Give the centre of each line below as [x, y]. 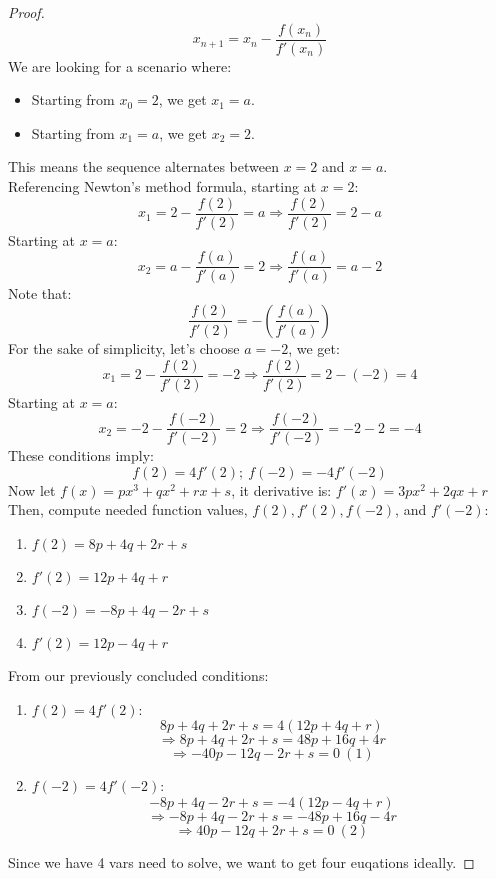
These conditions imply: [81, 455]
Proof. [26, 12]
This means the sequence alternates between [143, 166]
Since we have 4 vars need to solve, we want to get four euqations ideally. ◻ [241, 861]
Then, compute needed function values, [128, 509]
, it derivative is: [281, 489]
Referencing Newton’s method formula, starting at [162, 186]
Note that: [40, 293]
